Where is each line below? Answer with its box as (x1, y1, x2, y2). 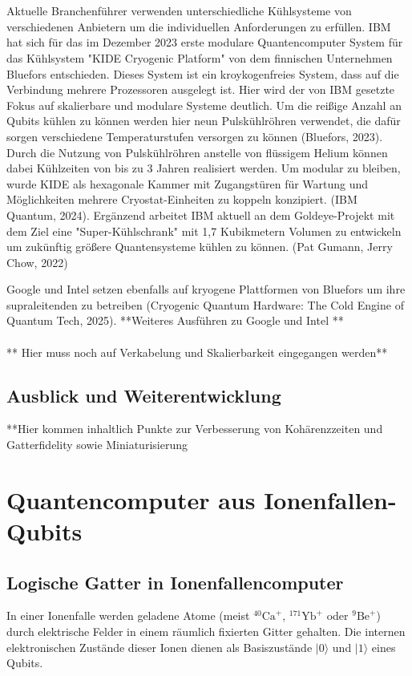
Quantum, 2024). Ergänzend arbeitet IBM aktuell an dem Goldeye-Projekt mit (6, 206, 395, 223)
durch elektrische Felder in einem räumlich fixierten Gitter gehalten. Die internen (6, 623, 406, 639)
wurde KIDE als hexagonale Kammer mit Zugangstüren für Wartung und (6, 175, 369, 192)
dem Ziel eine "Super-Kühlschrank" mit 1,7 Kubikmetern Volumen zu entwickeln (6, 222, 402, 239)
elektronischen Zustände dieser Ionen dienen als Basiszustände (6, 638, 313, 655)
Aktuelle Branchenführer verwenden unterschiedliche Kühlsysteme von (6, 2, 352, 19)
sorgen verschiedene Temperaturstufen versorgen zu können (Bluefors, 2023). (6, 128, 383, 144)
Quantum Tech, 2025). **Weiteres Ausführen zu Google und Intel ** (6, 312, 344, 329)
